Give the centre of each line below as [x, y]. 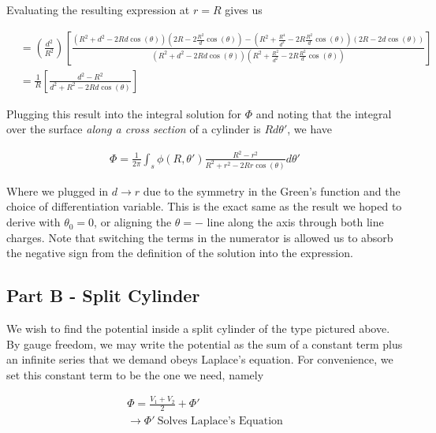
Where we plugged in [58, 190]
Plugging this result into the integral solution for [124, 113]
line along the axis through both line [295, 222]
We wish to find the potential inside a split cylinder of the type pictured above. [198, 328]
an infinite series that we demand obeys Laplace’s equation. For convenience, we [200, 359]
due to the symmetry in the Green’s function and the [272, 190]
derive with [34, 222]
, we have [310, 129]
